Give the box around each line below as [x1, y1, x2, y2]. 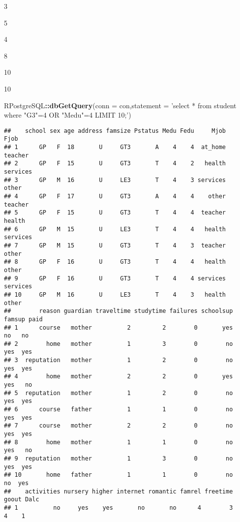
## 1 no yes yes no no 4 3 [4, 504, 233, 511]
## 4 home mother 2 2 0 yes [4, 373, 233, 380]
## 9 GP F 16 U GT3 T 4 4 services [4, 275, 226, 282]
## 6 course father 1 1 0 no [4, 406, 233, 413]
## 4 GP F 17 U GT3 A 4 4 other [4, 193, 226, 200]
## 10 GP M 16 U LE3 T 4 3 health [4, 291, 226, 298]
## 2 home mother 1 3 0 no [4, 340, 233, 347]
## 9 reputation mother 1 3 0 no [4, 455, 233, 462]
